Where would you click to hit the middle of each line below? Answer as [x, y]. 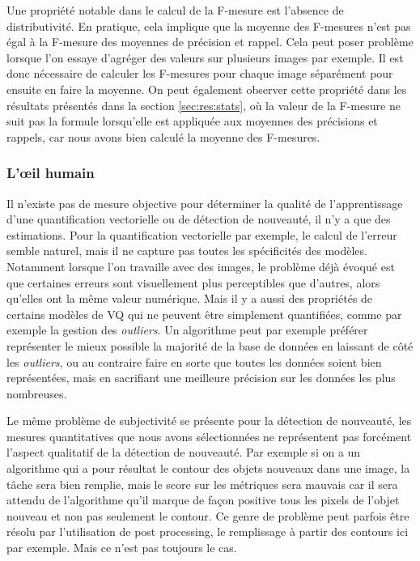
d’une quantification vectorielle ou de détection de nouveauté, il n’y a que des [199, 219]
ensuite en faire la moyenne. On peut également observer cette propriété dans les [207, 89]
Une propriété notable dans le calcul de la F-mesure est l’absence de [175, 10]
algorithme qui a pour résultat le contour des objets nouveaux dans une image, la [208, 468]
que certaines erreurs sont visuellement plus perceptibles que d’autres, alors [193, 282]
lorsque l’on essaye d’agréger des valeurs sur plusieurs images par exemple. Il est [205, 57]
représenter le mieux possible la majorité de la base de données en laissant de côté [210, 345]
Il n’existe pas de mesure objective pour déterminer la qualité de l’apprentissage [205, 203]
